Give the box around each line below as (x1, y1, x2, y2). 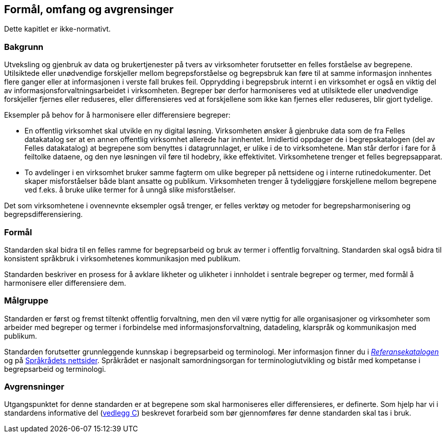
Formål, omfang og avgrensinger (4, 3, 174, 16)
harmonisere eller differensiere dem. (4, 278, 127, 287)
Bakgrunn (4, 41, 43, 52)
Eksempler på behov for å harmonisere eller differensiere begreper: (4, 111, 231, 120)
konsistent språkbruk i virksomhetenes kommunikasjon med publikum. (4, 254, 241, 263)
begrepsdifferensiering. (4, 210, 83, 219)
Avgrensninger (4, 381, 64, 392)
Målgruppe (4, 295, 48, 306)
